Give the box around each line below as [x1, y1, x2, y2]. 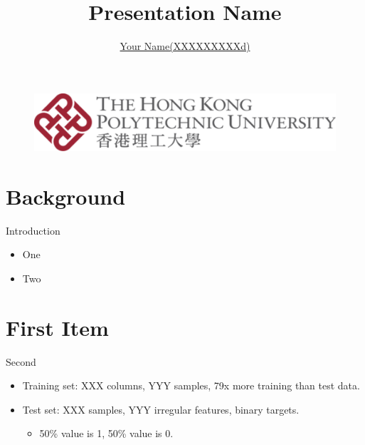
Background [6, 181, 126, 210]
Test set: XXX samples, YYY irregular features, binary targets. [22, 401, 300, 416]
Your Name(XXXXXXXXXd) [120, 39, 250, 53]
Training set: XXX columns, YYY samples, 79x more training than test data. [22, 378, 360, 393]
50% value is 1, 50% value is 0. [39, 426, 174, 441]
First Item [6, 312, 109, 342]
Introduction [6, 222, 60, 237]
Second [6, 354, 36, 369]
